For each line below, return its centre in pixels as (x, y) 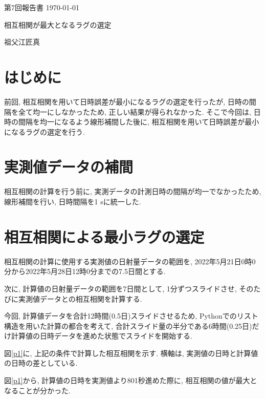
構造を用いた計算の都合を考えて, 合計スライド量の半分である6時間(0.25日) (128, 325)
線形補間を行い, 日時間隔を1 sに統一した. (73, 201)
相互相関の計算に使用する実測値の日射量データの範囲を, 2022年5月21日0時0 (130, 261)
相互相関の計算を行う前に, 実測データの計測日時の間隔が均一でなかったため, (133, 191)
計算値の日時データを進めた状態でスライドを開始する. (102, 336)
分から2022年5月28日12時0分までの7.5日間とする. (85, 271)
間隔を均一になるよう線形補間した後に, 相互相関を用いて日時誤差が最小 (139, 122)
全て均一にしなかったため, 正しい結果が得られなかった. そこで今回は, (135, 111)
